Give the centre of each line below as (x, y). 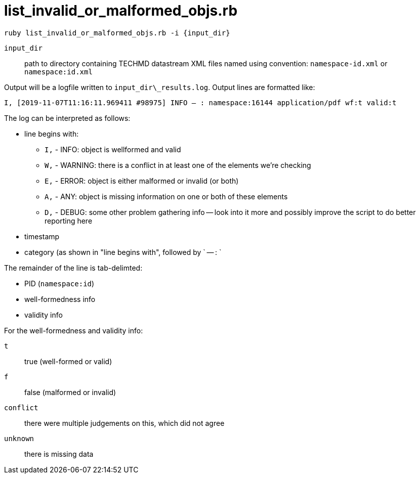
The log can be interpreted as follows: (67, 118)
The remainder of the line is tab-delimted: (73, 268)
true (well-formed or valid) (68, 361)
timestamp (42, 236)
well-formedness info (60, 299)
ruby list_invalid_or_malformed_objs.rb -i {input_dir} (117, 33)
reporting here (69, 221)
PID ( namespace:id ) (59, 283)
